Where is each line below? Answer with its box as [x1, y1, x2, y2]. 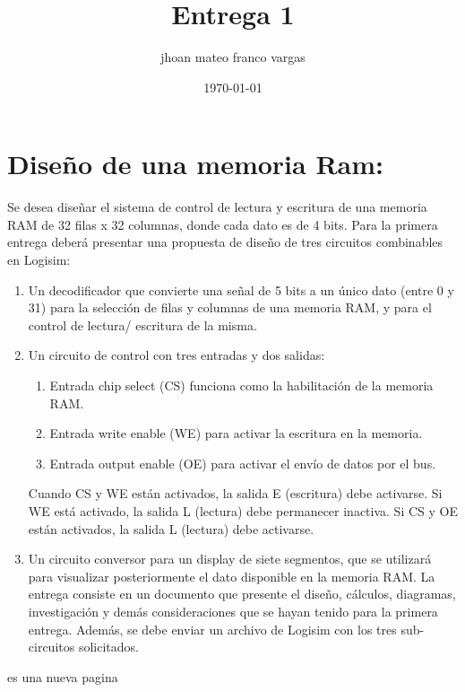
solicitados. [78, 637, 139, 656]
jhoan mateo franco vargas [160, 48, 306, 66]
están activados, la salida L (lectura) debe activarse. [28, 519, 314, 538]
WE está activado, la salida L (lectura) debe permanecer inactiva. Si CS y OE [28, 501, 458, 520]
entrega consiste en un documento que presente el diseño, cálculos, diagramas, [28, 584, 456, 603]
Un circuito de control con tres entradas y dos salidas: [28, 346, 325, 364]
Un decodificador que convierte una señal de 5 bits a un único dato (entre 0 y [28, 280, 454, 299]
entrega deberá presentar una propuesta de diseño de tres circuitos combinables [7, 232, 443, 251]
